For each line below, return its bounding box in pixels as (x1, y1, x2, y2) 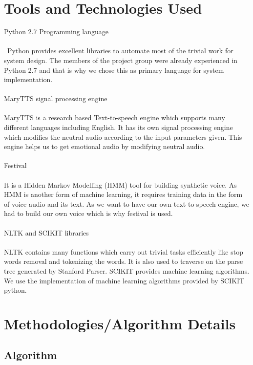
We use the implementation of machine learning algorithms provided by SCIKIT (4, 275, 245, 285)
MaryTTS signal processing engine (4, 93, 107, 104)
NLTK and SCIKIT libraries (4, 227, 89, 237)
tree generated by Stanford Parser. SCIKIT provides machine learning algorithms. (4, 265, 250, 276)
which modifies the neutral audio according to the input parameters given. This (4, 131, 242, 142)
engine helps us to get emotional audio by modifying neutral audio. (4, 141, 205, 151)
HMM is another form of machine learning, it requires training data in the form (4, 189, 243, 199)
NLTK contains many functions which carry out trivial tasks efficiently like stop (4, 246, 243, 257)
